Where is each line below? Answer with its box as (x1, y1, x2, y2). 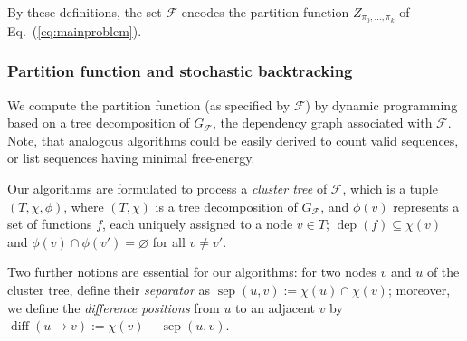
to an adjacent (235, 298, 315, 317)
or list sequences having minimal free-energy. (7, 148, 255, 167)
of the (426, 262, 460, 281)
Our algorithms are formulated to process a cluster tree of (7, 179, 328, 198)
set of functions (7, 214, 92, 233)
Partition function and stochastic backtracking (7, 60, 353, 82)
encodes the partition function (181, 3, 349, 21)
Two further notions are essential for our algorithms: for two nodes (7, 262, 376, 281)
